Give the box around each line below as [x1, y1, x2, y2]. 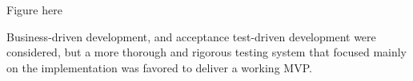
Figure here [6, 2, 62, 17]
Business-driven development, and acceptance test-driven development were [6, 28, 376, 44]
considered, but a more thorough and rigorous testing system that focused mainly [6, 44, 407, 60]
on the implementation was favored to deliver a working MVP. [6, 59, 312, 75]
